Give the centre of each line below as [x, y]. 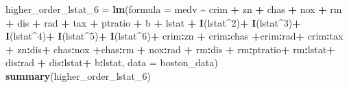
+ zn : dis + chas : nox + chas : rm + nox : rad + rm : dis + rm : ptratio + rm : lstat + [170, 49]
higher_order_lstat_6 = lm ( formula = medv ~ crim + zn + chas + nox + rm [174, 9]
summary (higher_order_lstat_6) [78, 75]
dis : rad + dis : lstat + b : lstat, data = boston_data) [112, 62]
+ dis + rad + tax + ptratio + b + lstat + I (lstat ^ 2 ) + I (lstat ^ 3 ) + [153, 22]
